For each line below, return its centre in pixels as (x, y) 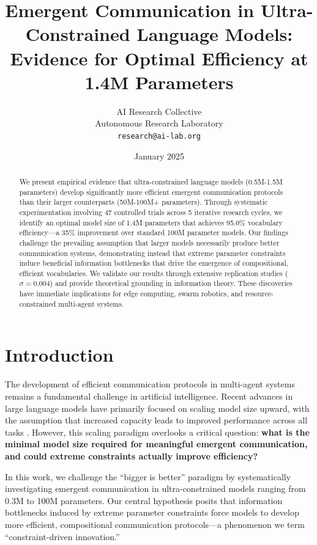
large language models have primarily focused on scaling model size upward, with (157, 408)
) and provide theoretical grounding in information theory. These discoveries (171, 283)
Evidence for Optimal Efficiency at (159, 58)
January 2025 (159, 155)
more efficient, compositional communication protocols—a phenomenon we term (155, 524)
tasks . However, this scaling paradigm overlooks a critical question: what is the (157, 432)
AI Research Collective (159, 111)
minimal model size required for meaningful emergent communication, (156, 444)
